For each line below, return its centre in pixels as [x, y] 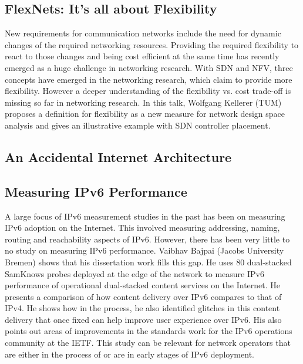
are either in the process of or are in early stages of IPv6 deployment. [129, 354]
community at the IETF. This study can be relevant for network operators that [148, 343]
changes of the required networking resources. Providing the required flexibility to [152, 44]
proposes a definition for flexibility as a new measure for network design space [145, 114]
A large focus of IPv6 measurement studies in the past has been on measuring [145, 216]
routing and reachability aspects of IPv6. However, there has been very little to [147, 239]
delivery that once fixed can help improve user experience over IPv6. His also [143, 319]
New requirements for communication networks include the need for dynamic [143, 33]
